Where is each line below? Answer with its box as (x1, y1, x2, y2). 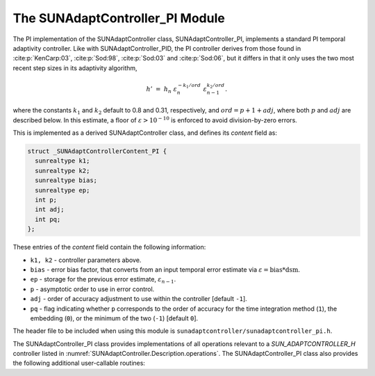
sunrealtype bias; (35, 177, 97, 184)
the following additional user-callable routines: (12, 359, 146, 368)
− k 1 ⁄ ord (178, 82, 201, 90)
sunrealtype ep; (35, 186, 90, 194)
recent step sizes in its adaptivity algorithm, (12, 63, 138, 72)
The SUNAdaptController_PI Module (12, 10, 225, 26)
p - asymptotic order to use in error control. (30, 285, 155, 293)
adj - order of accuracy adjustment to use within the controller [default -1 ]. (30, 295, 248, 303)
